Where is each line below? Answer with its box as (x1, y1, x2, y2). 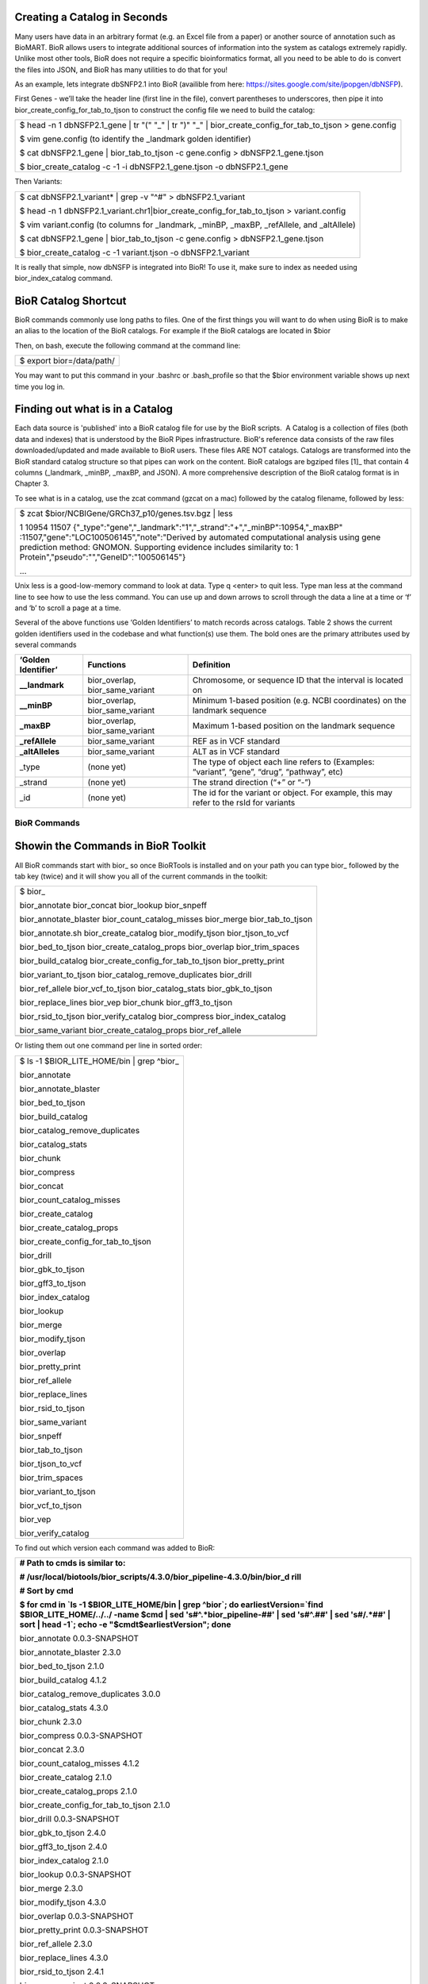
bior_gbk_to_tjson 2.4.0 (19, 1828, 106, 1839)
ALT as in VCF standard (192, 746, 281, 757)
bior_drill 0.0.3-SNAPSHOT (19, 1813, 120, 1824)
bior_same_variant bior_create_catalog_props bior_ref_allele (19, 1025, 242, 1036)
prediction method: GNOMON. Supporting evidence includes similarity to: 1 (19, 542, 299, 553)
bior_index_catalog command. (14, 274, 113, 283)
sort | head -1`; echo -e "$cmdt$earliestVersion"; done (19, 1619, 231, 1630)
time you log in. (14, 382, 65, 391)
